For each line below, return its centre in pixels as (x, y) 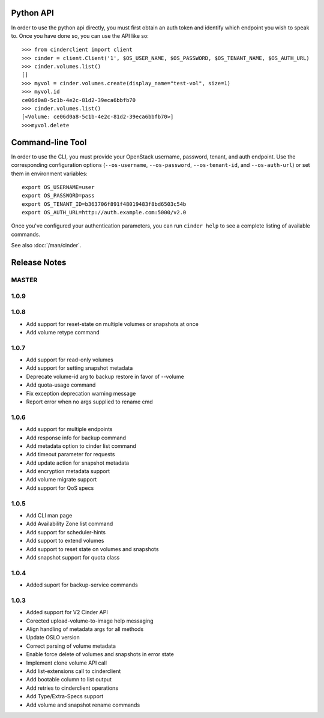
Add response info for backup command (76, 438)
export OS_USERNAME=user (58, 187)
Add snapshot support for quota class (73, 557)
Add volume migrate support (61, 480)
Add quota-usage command (61, 385)
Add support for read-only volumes (70, 360)
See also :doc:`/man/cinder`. (46, 246)
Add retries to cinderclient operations (72, 688)
